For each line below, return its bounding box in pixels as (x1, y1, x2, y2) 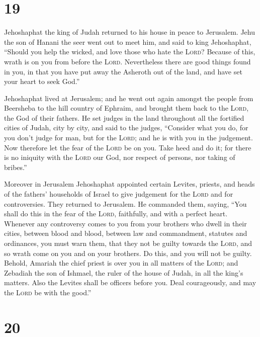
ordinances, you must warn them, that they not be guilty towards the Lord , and (4, 238, 252, 248)
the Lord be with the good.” (4, 287, 92, 297)
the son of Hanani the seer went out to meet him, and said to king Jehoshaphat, (4, 36, 251, 47)
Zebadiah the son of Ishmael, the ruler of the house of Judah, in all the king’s (4, 267, 243, 278)
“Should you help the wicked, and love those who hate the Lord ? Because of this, (4, 46, 255, 57)
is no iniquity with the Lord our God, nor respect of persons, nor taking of (4, 152, 235, 162)
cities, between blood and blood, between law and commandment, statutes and (4, 228, 247, 238)
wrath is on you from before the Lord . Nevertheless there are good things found (4, 56, 251, 66)
